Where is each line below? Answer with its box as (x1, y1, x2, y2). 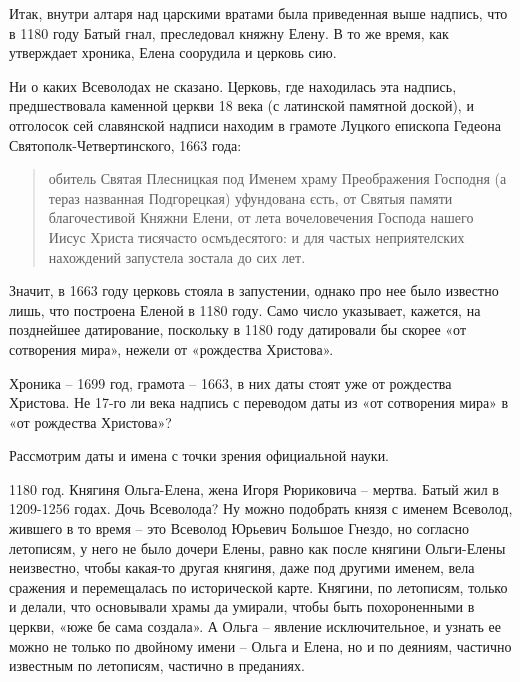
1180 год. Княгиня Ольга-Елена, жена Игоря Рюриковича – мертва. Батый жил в (9, 478, 499, 499)
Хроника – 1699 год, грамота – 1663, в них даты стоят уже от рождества (9, 372, 452, 393)
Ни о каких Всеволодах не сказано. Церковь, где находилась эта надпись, (9, 75, 457, 96)
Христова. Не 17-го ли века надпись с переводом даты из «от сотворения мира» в (9, 392, 509, 413)
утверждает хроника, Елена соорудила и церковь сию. (9, 42, 337, 63)
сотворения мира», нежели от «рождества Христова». (9, 338, 334, 359)
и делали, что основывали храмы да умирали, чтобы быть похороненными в (9, 596, 475, 617)
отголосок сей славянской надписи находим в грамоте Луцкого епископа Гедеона (9, 114, 501, 135)
